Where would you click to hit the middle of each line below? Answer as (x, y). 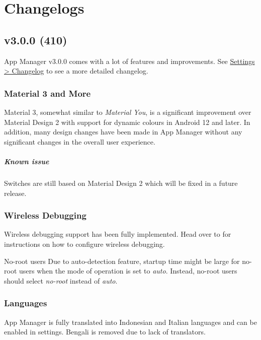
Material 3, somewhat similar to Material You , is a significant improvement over (128, 112)
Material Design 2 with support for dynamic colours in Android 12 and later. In (127, 122)
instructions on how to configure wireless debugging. (84, 244)
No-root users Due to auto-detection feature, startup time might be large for (122, 261)
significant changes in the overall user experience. (80, 141)
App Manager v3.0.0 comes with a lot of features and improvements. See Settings (129, 61)
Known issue (27, 161)
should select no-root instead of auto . (61, 280)
